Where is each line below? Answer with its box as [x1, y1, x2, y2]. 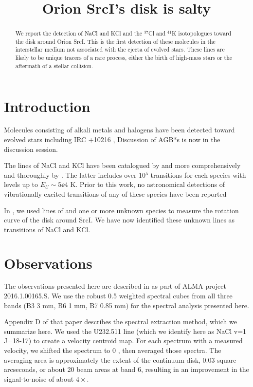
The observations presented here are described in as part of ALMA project [4, 281, 227, 291]
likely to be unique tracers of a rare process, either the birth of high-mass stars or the [15, 54, 233, 62]
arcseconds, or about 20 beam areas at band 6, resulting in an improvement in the [4, 364, 249, 374]
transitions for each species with [150, 169, 246, 180]
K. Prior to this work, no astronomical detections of [70, 179, 225, 189]
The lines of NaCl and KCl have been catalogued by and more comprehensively [4, 160, 241, 170]
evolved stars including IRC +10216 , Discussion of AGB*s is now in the [4, 134, 220, 144]
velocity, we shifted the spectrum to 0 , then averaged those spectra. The [4, 345, 221, 355]
